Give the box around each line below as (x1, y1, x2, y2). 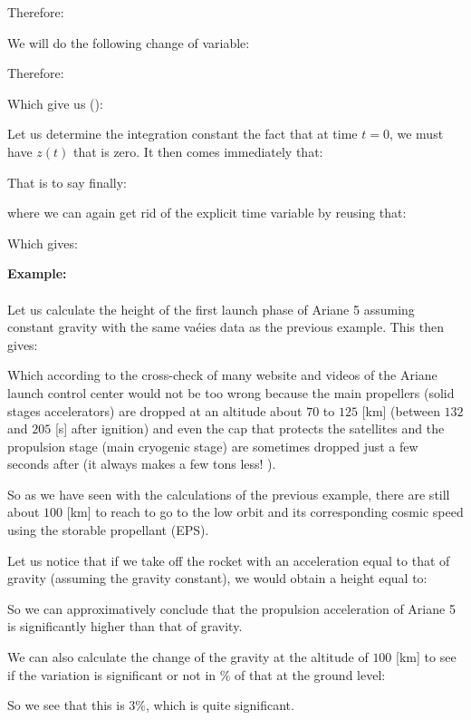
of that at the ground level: (235, 665, 386, 684)
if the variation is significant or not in (7, 665, 216, 684)
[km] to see (396, 647, 457, 666)
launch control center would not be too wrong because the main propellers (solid (7, 383, 455, 402)
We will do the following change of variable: (7, 33, 250, 52)
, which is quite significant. (146, 696, 294, 715)
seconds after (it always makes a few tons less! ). (7, 454, 276, 473)
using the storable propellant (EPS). (7, 521, 209, 540)
